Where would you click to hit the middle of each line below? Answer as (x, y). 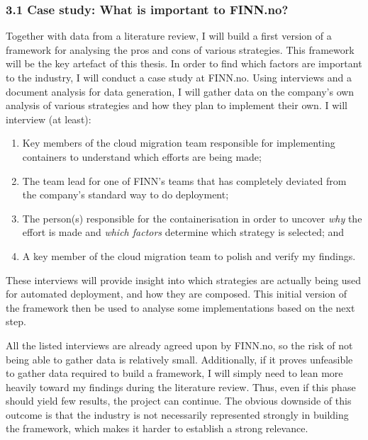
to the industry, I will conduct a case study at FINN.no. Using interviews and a (179, 77)
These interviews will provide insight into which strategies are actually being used (184, 280)
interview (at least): (49, 119)
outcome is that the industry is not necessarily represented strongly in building (177, 414)
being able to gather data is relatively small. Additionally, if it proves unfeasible (179, 359)
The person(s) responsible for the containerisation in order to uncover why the (192, 218)
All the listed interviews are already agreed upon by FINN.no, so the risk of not (179, 345)
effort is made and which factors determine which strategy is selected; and (183, 232)
